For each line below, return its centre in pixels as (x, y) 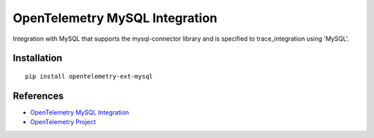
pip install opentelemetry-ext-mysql (89, 76)
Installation (37, 58)
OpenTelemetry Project (63, 122)
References (38, 96)
